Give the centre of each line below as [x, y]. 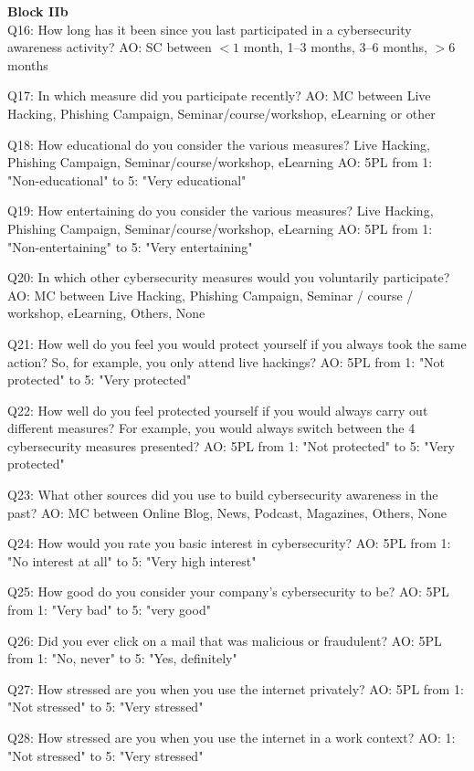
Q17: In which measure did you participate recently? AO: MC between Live [219, 95]
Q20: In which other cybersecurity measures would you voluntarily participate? [229, 277]
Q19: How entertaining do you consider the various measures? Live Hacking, [221, 211]
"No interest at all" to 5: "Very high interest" [132, 560]
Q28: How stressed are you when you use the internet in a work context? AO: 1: [232, 737]
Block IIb [38, 11]
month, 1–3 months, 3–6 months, [335, 47]
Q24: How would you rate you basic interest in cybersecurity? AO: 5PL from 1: [229, 543]
